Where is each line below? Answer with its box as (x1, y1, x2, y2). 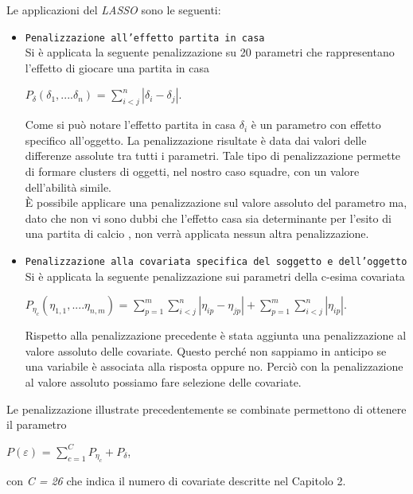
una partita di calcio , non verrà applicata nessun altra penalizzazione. (25, 225, 369, 242)
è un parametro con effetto (251, 116, 381, 133)
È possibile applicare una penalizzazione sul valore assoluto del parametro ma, (25, 194, 407, 211)
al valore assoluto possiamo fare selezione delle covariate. (25, 374, 302, 391)
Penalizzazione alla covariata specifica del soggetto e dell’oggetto (25, 255, 407, 267)
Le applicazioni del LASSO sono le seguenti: (6, 2, 221, 18)
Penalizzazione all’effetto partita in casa (25, 32, 265, 44)
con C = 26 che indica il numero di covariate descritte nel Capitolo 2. (6, 473, 346, 489)
